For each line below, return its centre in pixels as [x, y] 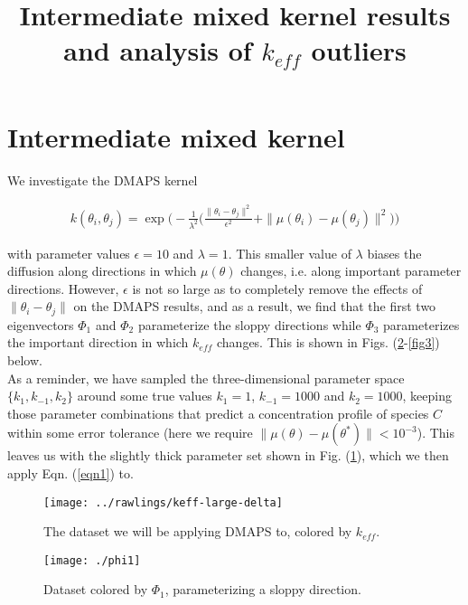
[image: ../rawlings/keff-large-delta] [163, 502]
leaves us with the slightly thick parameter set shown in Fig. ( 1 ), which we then [228, 455]
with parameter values [69, 253]
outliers [359, 50]
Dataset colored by [96, 589]
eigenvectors [41, 324]
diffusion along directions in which [102, 271]
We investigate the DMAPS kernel [103, 180]
